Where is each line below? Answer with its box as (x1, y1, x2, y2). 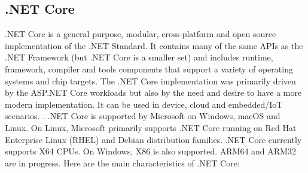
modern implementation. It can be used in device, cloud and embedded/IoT (5, 98, 283, 110)
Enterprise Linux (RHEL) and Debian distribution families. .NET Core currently (5, 133, 302, 145)
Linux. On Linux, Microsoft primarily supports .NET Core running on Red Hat (5, 121, 297, 133)
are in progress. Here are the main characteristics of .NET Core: (5, 156, 240, 169)
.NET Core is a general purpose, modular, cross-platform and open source (5, 28, 276, 40)
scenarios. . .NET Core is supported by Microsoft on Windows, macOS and (5, 110, 280, 122)
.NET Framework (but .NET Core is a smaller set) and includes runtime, (5, 51, 273, 63)
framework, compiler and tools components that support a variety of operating (5, 62, 293, 75)
